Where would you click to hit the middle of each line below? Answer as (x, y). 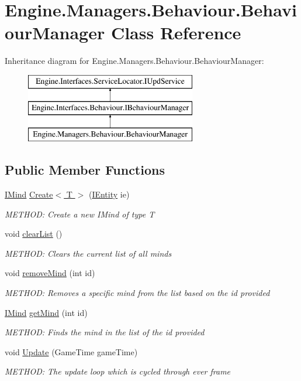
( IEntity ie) (109, 194)
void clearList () (34, 234)
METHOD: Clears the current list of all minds (88, 253)
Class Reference (176, 33)
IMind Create (29, 194)
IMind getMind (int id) (46, 312)
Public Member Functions (85, 170)
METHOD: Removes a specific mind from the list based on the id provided (137, 293)
